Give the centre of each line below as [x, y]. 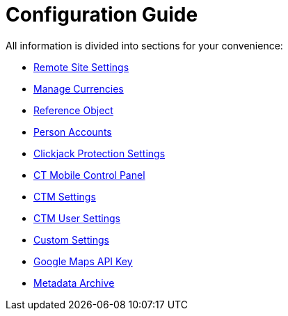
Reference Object [73, 110]
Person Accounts [73, 132]
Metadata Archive [74, 283]
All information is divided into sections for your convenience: [144, 45]
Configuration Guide [102, 15]
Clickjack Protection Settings [99, 153]
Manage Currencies [79, 88]
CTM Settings [65, 196]
